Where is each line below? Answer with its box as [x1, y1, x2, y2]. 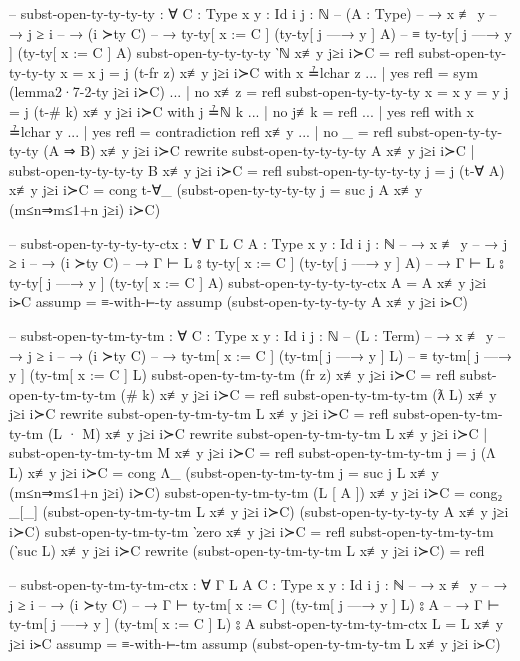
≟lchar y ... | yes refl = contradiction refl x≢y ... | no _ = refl [9, 120, 393, 141]
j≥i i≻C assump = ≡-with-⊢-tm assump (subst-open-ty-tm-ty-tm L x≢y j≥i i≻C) [9, 632, 501, 653]
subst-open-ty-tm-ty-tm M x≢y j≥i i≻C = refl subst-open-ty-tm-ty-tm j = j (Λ [9, 442, 496, 463]
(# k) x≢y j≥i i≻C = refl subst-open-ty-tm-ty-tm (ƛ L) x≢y [120, 383, 497, 404]
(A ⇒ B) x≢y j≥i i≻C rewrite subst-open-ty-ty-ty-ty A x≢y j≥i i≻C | [43, 140, 475, 161]
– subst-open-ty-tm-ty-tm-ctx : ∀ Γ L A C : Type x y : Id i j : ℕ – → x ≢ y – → [9, 574, 508, 595]
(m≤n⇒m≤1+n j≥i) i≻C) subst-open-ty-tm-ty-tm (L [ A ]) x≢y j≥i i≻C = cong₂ [9, 481, 503, 502]
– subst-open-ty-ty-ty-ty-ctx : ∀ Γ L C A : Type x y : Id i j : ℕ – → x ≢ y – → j [9, 232, 508, 253]
